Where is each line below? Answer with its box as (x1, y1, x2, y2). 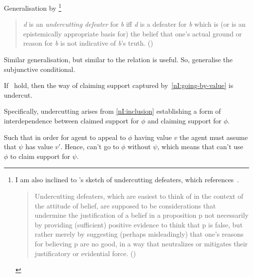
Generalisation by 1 (4, 1, 62, 13)
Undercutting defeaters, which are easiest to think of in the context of (35, 190, 243, 201)
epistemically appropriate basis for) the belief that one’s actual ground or (23, 28, 242, 38)
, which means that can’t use (157, 141, 243, 152)
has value (25, 141, 53, 152)
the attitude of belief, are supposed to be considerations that (35, 200, 216, 210)
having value (134, 132, 172, 142)
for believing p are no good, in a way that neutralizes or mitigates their (35, 238, 248, 248)
